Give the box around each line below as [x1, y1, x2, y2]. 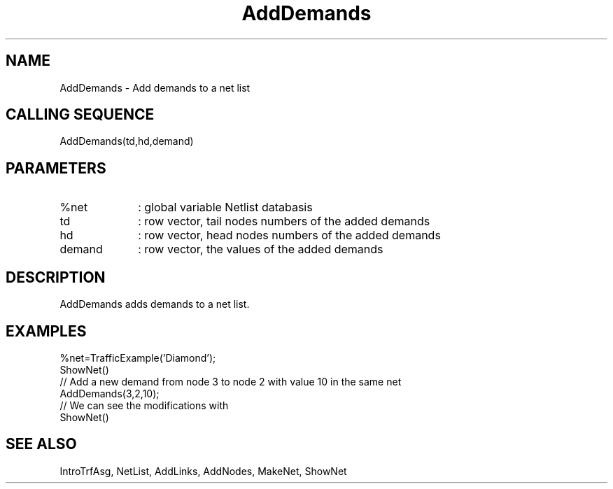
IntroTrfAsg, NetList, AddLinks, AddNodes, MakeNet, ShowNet [59, 465, 347, 477]
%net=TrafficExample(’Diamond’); [59, 351, 216, 364]
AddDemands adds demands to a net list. [59, 298, 250, 311]
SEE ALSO [6, 435, 77, 453]
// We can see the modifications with [59, 399, 229, 411]
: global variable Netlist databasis [138, 200, 313, 215]
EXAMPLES [6, 322, 87, 340]
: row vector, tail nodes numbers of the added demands [138, 214, 430, 229]
